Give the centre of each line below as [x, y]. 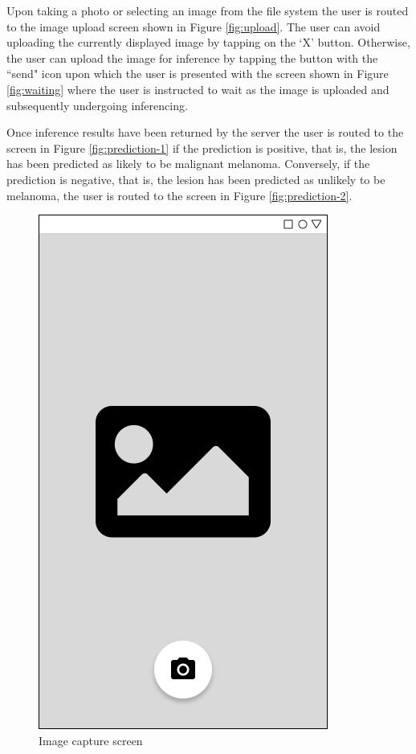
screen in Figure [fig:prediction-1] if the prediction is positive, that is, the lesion [202, 148]
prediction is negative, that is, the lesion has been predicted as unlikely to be [196, 179]
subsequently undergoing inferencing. [97, 105]
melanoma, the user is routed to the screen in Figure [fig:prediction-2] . [179, 195]
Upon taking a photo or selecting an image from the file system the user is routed [208, 10]
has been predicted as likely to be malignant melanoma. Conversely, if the [188, 164]
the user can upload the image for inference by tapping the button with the [192, 57]
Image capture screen [91, 740]
